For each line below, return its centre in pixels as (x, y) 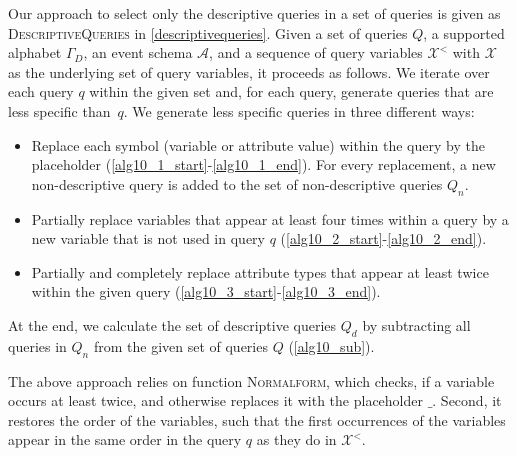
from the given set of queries (180, 345)
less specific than (59, 110)
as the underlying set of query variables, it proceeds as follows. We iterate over (249, 71)
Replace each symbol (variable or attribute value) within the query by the (258, 144)
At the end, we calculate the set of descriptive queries (172, 324)
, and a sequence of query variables (316, 52)
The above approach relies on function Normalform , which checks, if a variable (251, 380)
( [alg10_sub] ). (331, 345)
